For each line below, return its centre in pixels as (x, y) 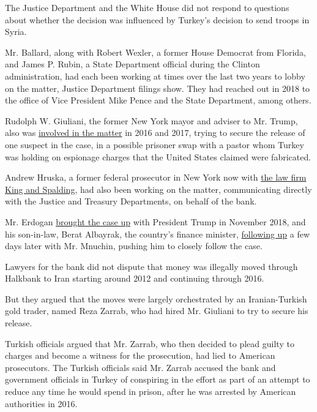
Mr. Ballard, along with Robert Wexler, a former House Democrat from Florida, (156, 52)
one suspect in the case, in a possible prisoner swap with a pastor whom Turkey (155, 144)
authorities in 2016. (41, 403)
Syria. (16, 32)
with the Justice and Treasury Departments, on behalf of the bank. (131, 201)
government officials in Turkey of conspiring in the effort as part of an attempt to (158, 379)
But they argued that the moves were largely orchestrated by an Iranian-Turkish (156, 298)
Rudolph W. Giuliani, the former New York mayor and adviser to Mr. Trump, (151, 120)
